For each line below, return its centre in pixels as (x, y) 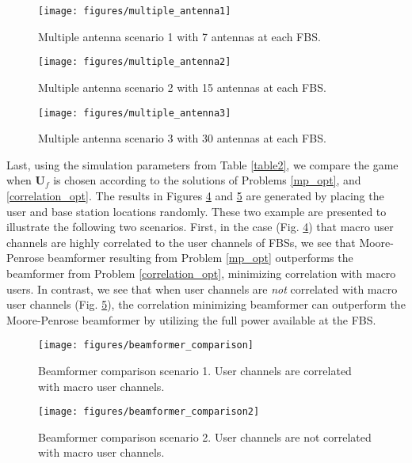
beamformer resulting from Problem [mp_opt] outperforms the (200, 258)
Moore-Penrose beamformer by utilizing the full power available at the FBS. (191, 319)
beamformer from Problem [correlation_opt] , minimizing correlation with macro (201, 273)
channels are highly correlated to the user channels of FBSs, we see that (181, 242)
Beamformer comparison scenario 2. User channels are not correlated (205, 436)
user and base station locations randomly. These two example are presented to (196, 211)
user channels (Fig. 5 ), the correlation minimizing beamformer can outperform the (206, 304)
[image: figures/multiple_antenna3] (135, 113)
